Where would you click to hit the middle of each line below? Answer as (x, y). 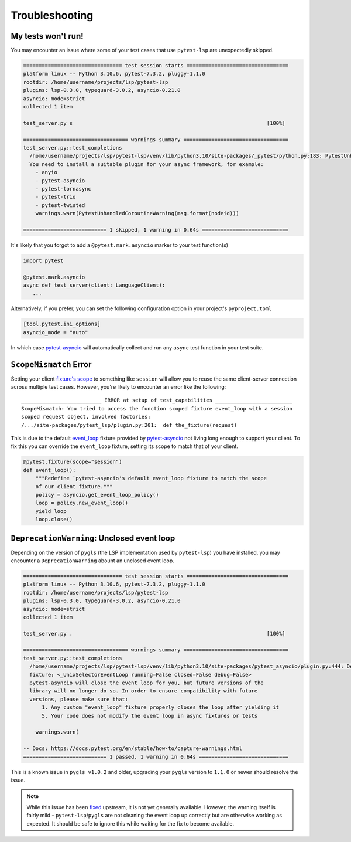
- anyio (47, 172)
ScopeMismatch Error (51, 364)
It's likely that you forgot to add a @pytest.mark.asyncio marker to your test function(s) (119, 245)
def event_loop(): (49, 470)
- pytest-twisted (60, 205)
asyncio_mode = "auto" (56, 332)
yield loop (51, 511)
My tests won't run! (47, 36)
